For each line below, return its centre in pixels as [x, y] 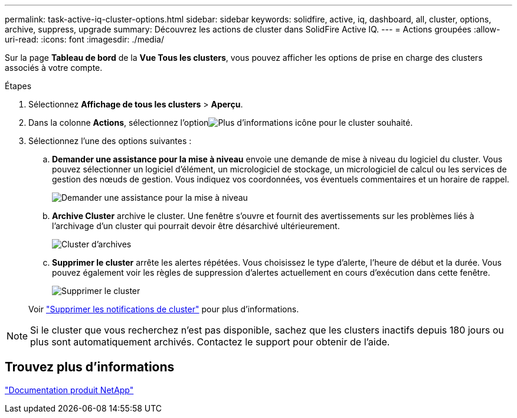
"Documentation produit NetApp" [69, 390]
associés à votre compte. [54, 68]
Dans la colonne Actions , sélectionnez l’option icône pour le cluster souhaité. [221, 123]
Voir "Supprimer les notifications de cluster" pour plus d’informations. [164, 309]
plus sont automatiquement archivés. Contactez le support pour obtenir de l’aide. [210, 342]
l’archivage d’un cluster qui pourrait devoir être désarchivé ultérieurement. [196, 226]
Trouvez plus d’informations [90, 367]
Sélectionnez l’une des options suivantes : [110, 141]
